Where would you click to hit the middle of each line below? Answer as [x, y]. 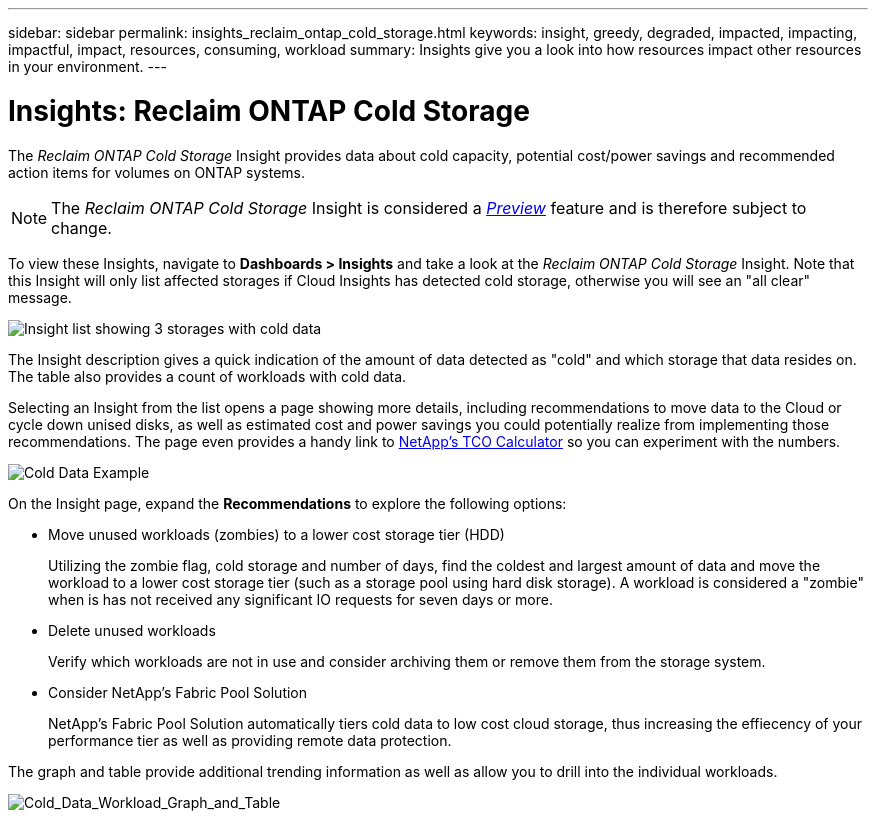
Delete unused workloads [132, 630]
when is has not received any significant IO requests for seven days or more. [300, 599]
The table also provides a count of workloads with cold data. [207, 376]
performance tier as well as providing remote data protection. [250, 740]
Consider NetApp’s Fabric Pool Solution [178, 692]
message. [40, 297]
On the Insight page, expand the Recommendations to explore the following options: [287, 503]
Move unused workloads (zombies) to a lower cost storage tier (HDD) [276, 534]
